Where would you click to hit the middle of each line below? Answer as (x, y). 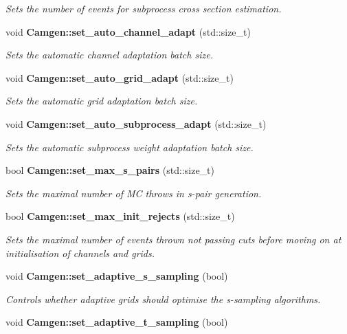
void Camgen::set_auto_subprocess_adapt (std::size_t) (136, 123)
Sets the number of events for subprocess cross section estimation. (144, 8)
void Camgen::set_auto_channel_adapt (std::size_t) (128, 31)
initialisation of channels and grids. (80, 253)
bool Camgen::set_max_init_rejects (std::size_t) (120, 216)
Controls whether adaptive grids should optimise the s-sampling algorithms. (163, 299)
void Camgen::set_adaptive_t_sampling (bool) (117, 322)
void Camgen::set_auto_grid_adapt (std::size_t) (120, 77)
